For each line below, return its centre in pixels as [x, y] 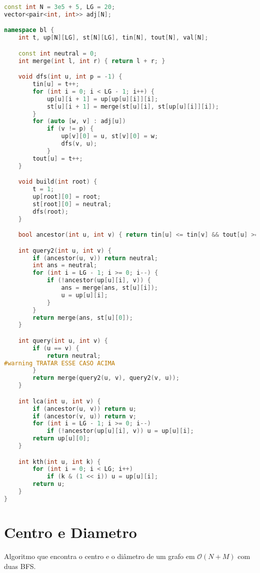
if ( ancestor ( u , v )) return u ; [85, 409]
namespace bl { [29, 30]
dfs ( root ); [50, 211]
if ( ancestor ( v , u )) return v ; [85, 416]
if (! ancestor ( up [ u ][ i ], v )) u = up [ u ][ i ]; [120, 431]
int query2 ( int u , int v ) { [65, 250]
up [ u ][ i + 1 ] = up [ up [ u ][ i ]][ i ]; [102, 99]
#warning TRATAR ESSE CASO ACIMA [59, 363]
